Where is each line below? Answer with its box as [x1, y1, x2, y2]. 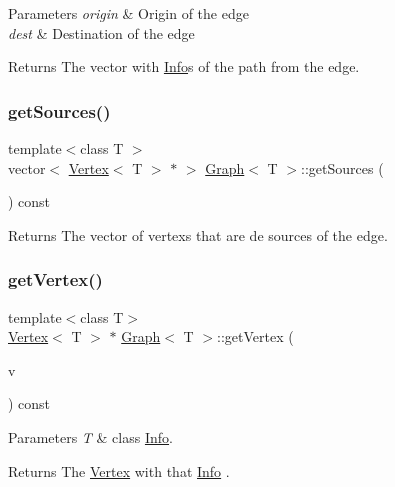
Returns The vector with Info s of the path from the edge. [8, 56, 360, 77]
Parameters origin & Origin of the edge [8, 3, 249, 23]
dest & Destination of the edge [8, 22, 195, 43]
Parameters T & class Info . [8, 426, 173, 447]
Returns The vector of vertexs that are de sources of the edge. [8, 224, 388, 245]
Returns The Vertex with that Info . [8, 460, 230, 481]
